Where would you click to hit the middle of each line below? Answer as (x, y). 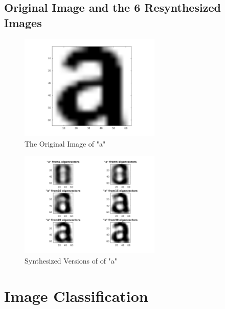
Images (23, 22)
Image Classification (76, 295)
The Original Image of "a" (65, 143)
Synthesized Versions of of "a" (71, 260)
